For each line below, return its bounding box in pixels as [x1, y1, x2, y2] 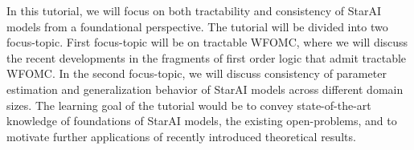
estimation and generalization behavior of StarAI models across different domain [6, 80, 404, 97]
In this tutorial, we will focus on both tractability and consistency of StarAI [6, 2, 381, 18]
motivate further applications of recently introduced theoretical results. [6, 128, 356, 144]
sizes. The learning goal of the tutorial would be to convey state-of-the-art [6, 96, 371, 113]
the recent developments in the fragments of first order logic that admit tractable [6, 49, 407, 66]
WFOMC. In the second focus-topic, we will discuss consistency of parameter [6, 65, 387, 82]
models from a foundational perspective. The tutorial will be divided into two [6, 18, 388, 34]
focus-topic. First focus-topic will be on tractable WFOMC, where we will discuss [6, 34, 408, 51]
